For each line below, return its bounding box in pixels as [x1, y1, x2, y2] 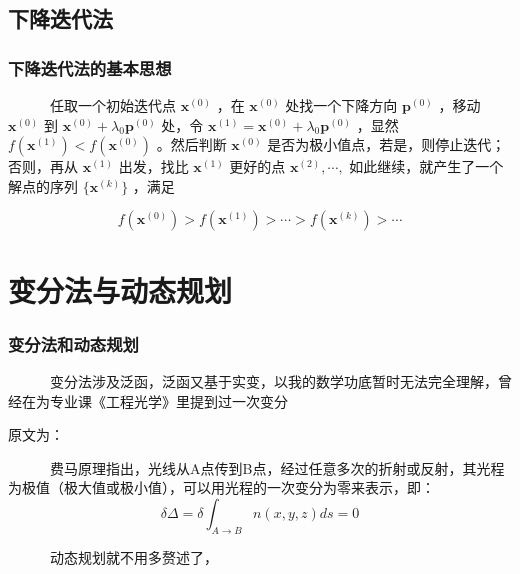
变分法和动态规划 [8, 331, 139, 356]
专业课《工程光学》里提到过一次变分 [49, 390, 288, 411]
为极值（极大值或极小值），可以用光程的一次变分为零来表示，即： [8, 477, 435, 498]
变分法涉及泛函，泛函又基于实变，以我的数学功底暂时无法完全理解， [49, 370, 498, 391]
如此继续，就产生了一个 [349, 156, 504, 177]
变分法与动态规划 [8, 269, 233, 310]
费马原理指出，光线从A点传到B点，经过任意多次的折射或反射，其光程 [49, 457, 505, 478]
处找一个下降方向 [285, 95, 398, 115]
